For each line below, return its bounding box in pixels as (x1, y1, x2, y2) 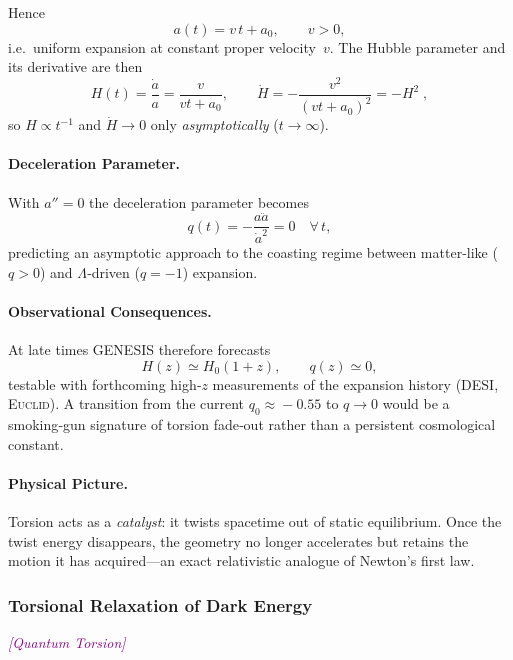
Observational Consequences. (8, 300, 212, 321)
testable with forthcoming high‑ (8, 373, 202, 394)
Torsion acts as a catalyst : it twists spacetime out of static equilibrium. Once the (8, 511, 502, 532)
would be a (382, 393, 450, 414)
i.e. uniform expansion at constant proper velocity (8, 36, 316, 57)
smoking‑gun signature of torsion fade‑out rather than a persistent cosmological (8, 414, 496, 435)
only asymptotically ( (150, 114, 279, 135)
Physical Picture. (8, 472, 128, 493)
